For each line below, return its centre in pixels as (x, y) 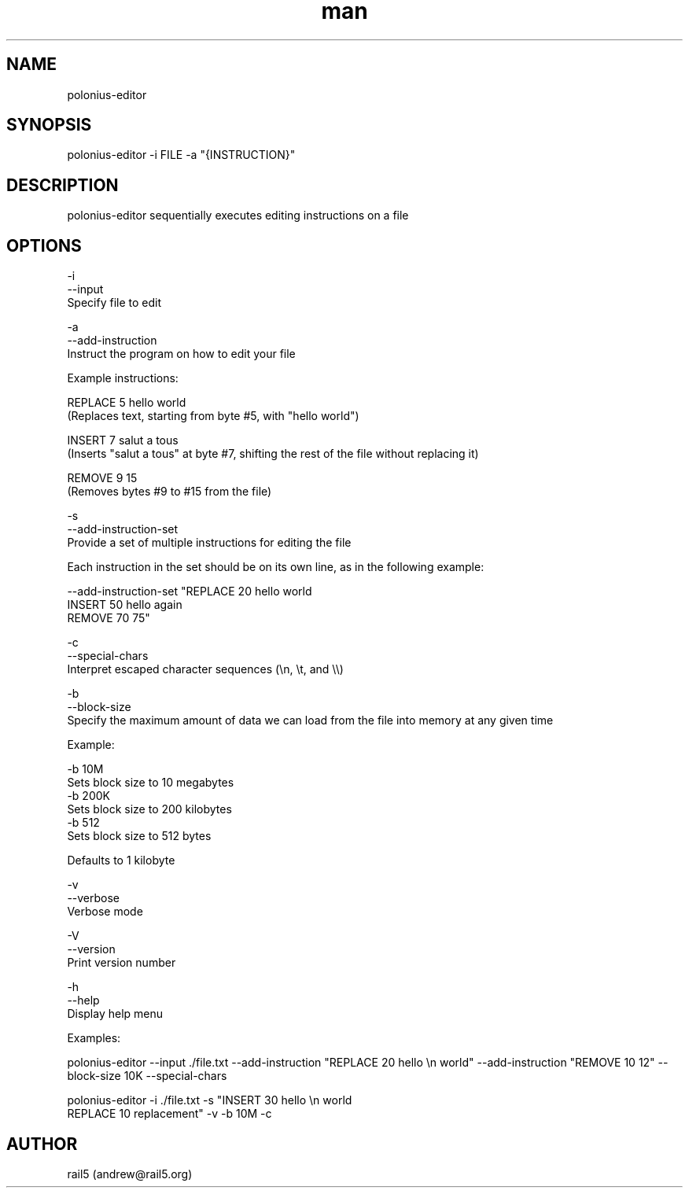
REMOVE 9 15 (102, 478)
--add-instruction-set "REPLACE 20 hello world (190, 591)
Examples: (94, 1038)
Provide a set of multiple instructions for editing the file (209, 543)
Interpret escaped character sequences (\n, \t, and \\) (205, 669)
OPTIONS (44, 245)
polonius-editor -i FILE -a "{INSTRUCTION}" (181, 155)
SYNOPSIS (49, 125)
